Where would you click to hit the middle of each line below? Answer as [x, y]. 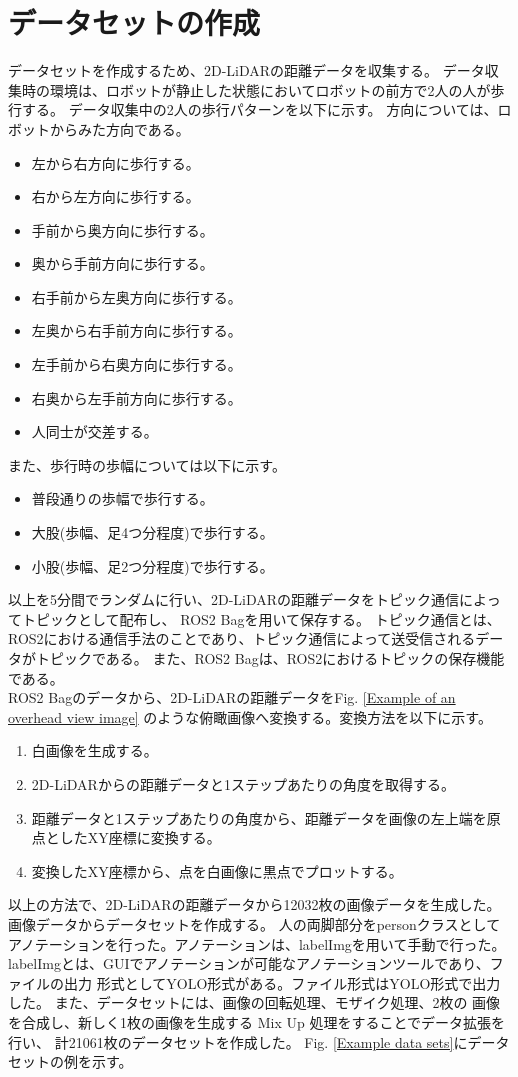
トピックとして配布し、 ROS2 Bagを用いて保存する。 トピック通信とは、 [261, 618]
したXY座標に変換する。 [140, 837]
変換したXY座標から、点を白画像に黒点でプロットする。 [217, 870]
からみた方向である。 [119, 128]
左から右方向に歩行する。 [115, 162]
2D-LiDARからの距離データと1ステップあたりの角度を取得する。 [243, 783]
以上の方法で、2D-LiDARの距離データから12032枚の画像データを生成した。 [254, 904]
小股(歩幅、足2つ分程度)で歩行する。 [152, 565]
